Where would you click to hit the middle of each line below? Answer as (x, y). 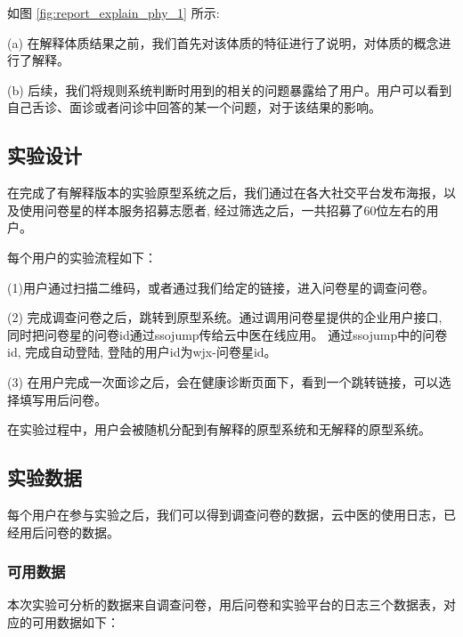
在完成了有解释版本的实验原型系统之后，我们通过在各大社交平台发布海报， (225, 193)
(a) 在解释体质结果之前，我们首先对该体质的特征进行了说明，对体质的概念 (223, 42)
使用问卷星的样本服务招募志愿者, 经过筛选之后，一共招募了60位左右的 (223, 210)
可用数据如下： (75, 621)
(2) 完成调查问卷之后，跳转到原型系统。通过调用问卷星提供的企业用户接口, (225, 317)
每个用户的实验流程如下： (82, 257)
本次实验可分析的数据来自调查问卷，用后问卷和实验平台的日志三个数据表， (225, 605)
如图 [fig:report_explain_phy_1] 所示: (114, 12)
